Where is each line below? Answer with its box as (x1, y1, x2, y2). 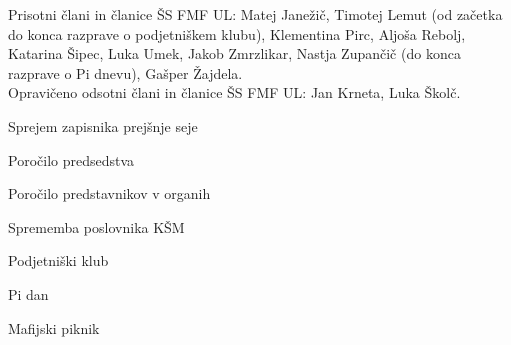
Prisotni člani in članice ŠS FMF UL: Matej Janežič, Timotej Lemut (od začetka (8, 4, 503, 24)
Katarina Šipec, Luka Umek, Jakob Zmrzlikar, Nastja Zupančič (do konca (8, 43, 461, 64)
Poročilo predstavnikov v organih (8, 183, 211, 204)
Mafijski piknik (8, 317, 100, 338)
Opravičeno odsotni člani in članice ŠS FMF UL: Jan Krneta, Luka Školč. (8, 82, 461, 103)
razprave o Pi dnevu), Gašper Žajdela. (8, 62, 243, 83)
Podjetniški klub (8, 250, 109, 271)
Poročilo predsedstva (8, 149, 135, 170)
